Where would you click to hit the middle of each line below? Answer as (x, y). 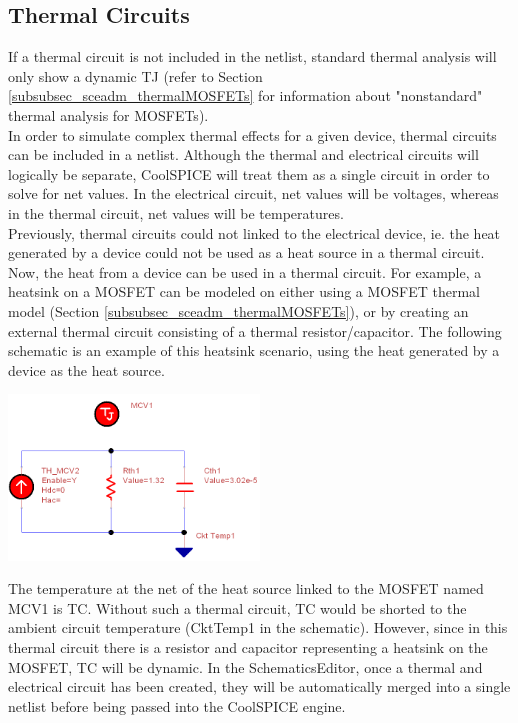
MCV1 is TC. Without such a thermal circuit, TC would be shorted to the (237, 607)
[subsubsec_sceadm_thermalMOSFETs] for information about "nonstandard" (245, 95)
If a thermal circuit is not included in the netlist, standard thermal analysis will (252, 56)
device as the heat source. (86, 369)
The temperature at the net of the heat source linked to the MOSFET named (246, 588)
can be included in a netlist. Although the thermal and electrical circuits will (243, 154)
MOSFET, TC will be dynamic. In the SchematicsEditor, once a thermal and (245, 666)
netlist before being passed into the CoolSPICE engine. (177, 705)
